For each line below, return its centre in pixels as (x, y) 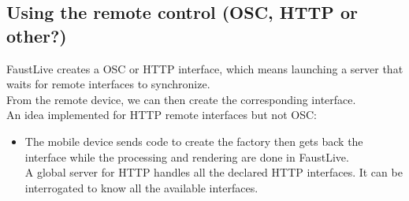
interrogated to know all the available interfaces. (141, 187)
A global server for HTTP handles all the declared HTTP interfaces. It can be (214, 172)
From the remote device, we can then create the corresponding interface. (181, 99)
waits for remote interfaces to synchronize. (108, 84)
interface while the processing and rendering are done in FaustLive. (187, 156)
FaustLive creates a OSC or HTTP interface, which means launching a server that (205, 68)
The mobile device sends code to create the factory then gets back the (194, 141)
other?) (37, 35)
